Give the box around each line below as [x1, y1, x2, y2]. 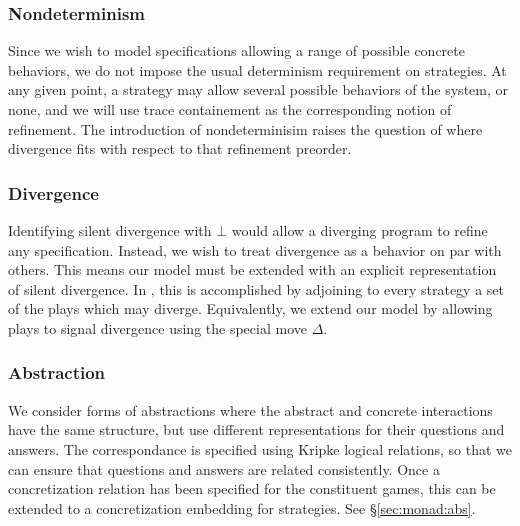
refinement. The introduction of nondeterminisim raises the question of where [8, 118, 483, 139]
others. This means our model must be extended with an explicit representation [8, 259, 497, 280]
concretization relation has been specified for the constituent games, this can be [8, 478, 496, 499]
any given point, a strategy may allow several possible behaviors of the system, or [8, 79, 508, 100]
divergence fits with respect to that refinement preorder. [8, 138, 352, 159]
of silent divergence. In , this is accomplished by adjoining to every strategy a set [8, 278, 504, 299]
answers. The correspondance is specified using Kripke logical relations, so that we [8, 438, 512, 459]
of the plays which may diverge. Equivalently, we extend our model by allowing [8, 298, 493, 319]
